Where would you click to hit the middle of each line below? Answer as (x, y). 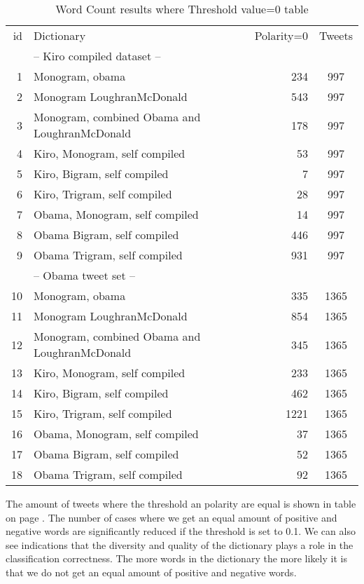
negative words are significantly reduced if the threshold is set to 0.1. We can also (181, 531)
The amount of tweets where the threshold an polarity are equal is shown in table (181, 503)
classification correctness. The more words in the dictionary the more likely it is (176, 558)
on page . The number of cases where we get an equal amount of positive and (171, 517)
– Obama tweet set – (84, 275)
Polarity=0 (281, 35)
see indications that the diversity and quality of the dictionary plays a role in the (180, 544)
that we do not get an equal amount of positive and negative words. (151, 572)
